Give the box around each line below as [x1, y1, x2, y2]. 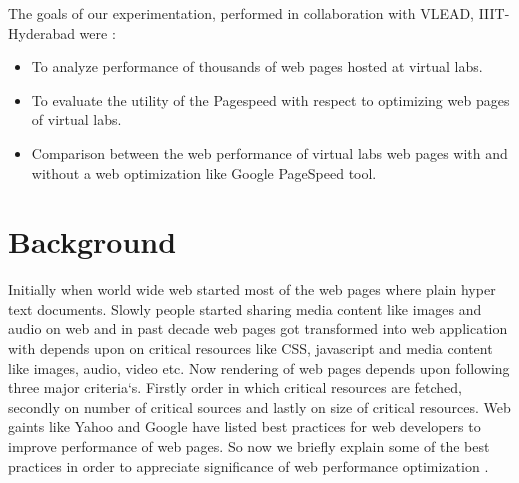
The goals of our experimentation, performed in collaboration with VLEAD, [8, 3, 475, 23]
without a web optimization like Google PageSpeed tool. [31, 162, 377, 183]
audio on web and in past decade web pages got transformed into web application [8, 318, 508, 339]
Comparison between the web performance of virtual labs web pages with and [31, 142, 508, 163]
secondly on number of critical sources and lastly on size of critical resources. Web [8, 396, 511, 417]
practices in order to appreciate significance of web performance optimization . [8, 455, 489, 476]
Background [8, 221, 177, 262]
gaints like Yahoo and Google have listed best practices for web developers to [8, 416, 481, 437]
